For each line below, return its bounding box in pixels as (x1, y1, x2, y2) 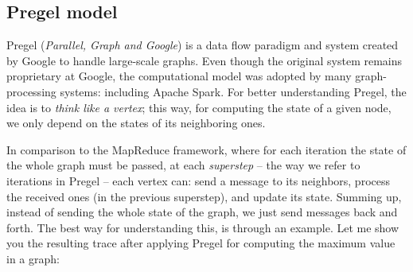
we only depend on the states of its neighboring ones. (6, 115, 266, 131)
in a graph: (6, 250, 60, 266)
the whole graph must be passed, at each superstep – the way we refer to (6, 157, 360, 173)
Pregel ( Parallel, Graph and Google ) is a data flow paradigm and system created (6, 37, 399, 53)
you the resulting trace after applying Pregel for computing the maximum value (6, 235, 395, 251)
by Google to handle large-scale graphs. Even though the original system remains (6, 52, 403, 68)
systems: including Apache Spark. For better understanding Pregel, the (60, 83, 407, 99)
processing (6, 83, 56, 99)
